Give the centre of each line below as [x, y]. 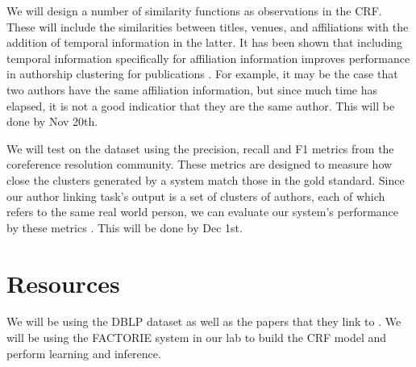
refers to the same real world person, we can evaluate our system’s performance [203, 212]
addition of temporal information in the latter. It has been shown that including [205, 42]
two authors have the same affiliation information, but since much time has [192, 89]
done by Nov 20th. [52, 121]
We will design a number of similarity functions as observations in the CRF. [194, 10]
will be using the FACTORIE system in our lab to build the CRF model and [197, 338]
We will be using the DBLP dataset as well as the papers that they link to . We [204, 321]
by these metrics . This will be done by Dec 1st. [125, 227]
